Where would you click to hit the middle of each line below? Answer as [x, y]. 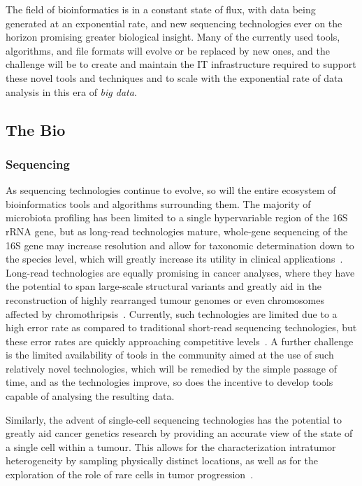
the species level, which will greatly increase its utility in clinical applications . [174, 259]
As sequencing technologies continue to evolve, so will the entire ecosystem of [171, 190]
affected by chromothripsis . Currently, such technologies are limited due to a [172, 313]
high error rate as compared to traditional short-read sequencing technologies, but [181, 327]
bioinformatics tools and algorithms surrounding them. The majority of [158, 203]
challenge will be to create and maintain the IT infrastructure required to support [181, 64]
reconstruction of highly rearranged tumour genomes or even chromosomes [165, 299]
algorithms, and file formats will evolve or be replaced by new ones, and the [168, 50]
